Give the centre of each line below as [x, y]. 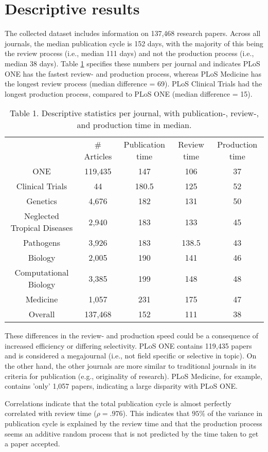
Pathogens [42, 243]
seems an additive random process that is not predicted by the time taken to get [132, 433]
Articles [98, 156]
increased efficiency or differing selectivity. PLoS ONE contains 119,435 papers [128, 345]
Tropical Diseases [42, 228]
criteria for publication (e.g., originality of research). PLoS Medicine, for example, [133, 376]
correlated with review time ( [51, 413]
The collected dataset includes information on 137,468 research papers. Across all [133, 33]
